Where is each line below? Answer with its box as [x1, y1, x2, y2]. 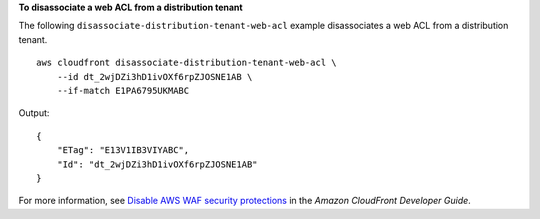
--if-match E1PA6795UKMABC [56, 85, 190, 96]
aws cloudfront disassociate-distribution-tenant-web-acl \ [36, 57, 337, 69]
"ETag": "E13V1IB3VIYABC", [56, 145, 190, 156]
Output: [18, 107, 50, 119]
